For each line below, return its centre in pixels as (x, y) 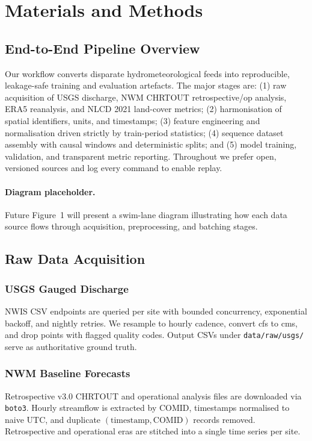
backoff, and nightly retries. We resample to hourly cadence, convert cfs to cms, (151, 323)
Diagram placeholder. (50, 191)
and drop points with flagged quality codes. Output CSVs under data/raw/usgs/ (154, 335)
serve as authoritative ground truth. (71, 346)
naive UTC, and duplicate (53, 419)
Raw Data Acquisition (75, 259)
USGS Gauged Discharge (67, 288)
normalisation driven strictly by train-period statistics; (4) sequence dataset (144, 132)
